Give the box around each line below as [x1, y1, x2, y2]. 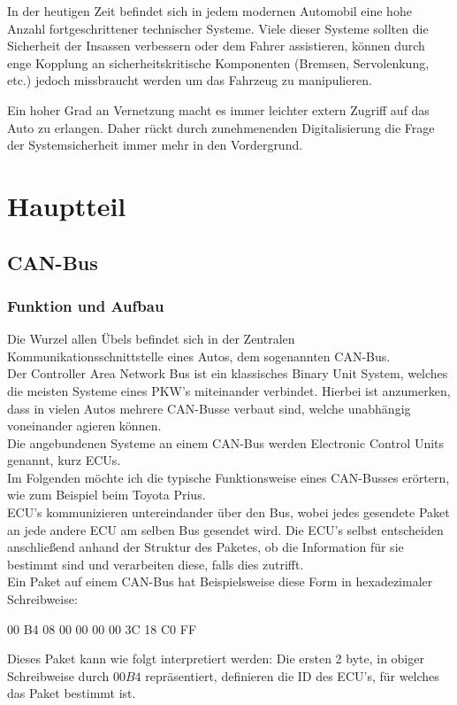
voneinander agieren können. [7, 416, 162, 435]
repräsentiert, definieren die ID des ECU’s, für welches [145, 666, 439, 685]
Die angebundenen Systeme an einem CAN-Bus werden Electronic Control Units [7, 433, 445, 452]
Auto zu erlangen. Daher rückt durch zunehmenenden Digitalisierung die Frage [7, 118, 435, 136]
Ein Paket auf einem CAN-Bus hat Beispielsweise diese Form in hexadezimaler [7, 572, 433, 591]
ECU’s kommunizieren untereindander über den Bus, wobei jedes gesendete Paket [7, 503, 450, 522]
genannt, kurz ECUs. [7, 451, 121, 469]
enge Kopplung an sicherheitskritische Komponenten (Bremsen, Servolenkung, [7, 53, 430, 72]
